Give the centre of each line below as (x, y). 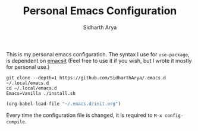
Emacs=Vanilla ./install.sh (41, 93)
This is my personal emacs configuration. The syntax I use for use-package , (98, 54)
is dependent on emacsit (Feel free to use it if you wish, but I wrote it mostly (99, 60)
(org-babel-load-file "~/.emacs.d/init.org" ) (63, 104)
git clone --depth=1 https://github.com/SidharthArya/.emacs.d (86, 78)
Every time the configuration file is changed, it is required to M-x (84, 115)
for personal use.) (28, 67)
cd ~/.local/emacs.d (32, 88)
